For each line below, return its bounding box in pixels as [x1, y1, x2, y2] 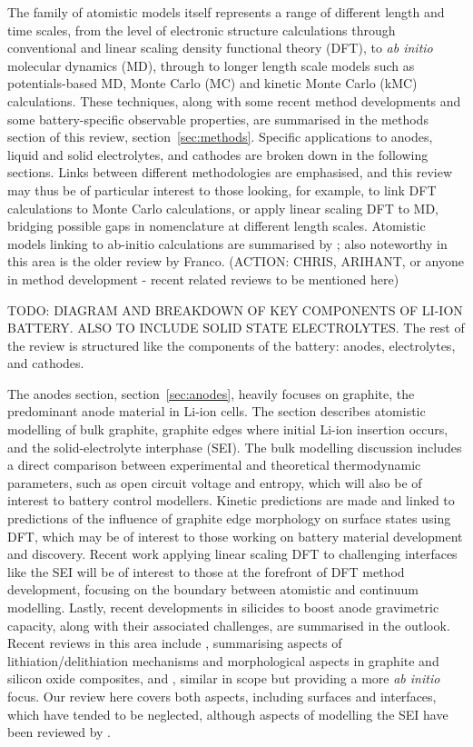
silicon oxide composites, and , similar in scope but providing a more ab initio [7, 669, 440, 688]
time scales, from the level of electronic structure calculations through [7, 20, 396, 39]
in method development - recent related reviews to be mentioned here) [7, 269, 399, 288]
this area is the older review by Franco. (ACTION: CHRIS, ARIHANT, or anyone [7, 252, 464, 271]
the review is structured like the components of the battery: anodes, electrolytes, [7, 335, 456, 354]
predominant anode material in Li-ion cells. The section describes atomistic [7, 402, 426, 421]
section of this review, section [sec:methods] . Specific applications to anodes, [7, 127, 433, 146]
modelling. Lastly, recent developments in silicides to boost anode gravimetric [7, 598, 439, 616]
